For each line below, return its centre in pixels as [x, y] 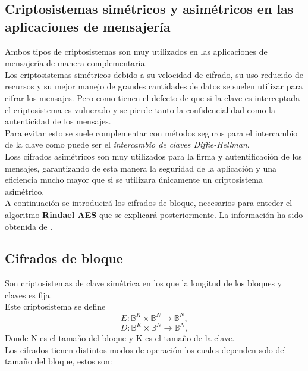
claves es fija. [29, 294]
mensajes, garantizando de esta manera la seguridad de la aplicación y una [141, 168]
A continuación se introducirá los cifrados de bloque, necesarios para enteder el [149, 203]
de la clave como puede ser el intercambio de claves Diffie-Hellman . [127, 144]
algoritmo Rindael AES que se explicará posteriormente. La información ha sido [154, 214]
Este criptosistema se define [55, 306]
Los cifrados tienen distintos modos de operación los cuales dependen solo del [146, 349]
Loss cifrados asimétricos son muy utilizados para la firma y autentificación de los [153, 156]
